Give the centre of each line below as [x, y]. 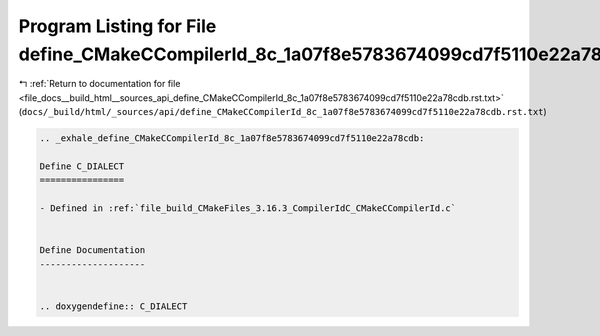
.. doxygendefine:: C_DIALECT [113, 306]
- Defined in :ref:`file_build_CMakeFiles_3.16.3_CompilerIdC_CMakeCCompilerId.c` [248, 208]
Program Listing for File [117, 26]
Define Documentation [92, 250]
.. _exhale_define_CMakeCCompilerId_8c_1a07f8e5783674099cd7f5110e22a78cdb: [232, 138]
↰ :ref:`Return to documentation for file [99, 84]
